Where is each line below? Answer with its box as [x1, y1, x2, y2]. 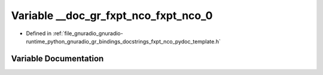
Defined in [26, 30, 52, 37]
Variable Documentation [11, 54, 104, 64]
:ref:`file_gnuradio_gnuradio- [53, 30, 123, 37]
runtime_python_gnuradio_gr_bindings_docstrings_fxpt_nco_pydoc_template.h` [26, 37, 221, 45]
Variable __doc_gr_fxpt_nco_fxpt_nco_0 [11, 9, 213, 22]
